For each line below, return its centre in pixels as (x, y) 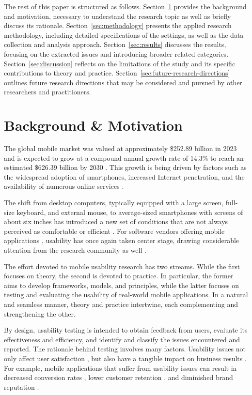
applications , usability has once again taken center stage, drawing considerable (122, 240)
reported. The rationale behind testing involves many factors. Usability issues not (125, 349)
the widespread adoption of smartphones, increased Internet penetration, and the (124, 176)
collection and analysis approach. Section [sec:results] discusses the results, (115, 44)
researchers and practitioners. (47, 92)
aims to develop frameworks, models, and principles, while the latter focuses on (122, 285)
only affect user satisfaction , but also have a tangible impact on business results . (125, 358)
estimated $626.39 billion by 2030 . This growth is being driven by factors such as (125, 167)
